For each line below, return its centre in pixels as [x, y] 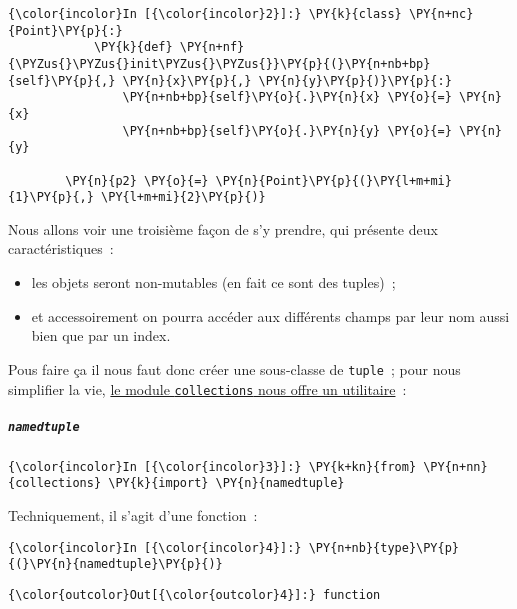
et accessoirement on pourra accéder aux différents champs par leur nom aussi [270, 315]
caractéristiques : [61, 248]
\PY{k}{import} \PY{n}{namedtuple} [226, 483]
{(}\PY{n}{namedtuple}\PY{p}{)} [115, 564]
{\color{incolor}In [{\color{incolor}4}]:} [155, 547]
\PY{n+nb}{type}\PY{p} [384, 547]
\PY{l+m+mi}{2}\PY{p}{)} [183, 197]
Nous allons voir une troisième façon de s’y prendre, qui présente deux [223, 228]
